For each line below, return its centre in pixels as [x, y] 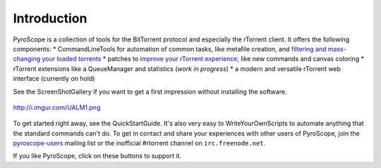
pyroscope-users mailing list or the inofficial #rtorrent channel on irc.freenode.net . [139, 143]
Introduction [50, 18]
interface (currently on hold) [54, 79]
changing [27, 59]
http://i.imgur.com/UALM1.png [57, 107]
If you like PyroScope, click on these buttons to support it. [97, 156]
